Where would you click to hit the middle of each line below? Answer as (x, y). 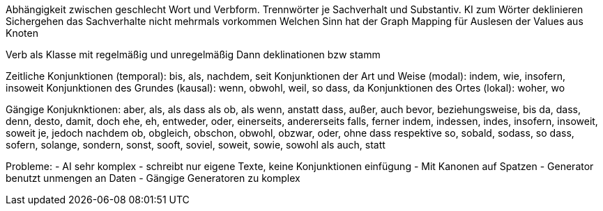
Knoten (22, 33)
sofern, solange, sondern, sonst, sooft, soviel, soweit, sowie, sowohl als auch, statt (196, 145)
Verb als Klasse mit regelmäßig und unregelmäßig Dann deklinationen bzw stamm (193, 54)
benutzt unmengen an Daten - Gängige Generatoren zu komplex (153, 178)
